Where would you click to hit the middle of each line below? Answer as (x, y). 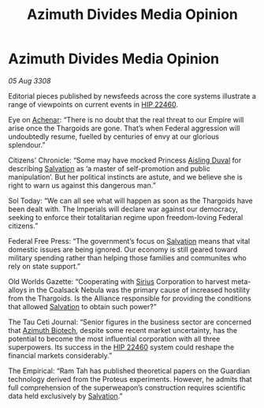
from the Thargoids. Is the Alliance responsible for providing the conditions (130, 298)
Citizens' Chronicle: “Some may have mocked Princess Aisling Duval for (125, 160)
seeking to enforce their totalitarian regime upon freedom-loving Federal (126, 217)
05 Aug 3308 (30, 80)
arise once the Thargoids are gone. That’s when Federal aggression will (124, 128)
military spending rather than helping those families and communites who (127, 257)
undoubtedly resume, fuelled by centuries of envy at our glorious (113, 137)
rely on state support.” (45, 266)
